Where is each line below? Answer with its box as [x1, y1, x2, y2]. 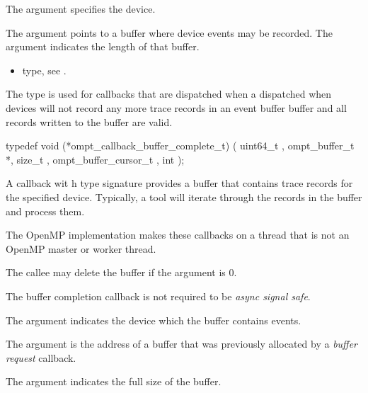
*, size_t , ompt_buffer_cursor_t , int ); [6, 152, 185, 166]
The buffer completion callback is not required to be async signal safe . [6, 288, 311, 303]
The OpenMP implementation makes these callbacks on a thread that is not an [6, 227, 350, 242]
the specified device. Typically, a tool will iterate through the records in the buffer [6, 189, 362, 204]
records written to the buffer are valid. [6, 114, 173, 129]
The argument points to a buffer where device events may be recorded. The [6, 25, 333, 40]
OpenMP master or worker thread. [6, 241, 156, 256]
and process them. [6, 203, 85, 218]
